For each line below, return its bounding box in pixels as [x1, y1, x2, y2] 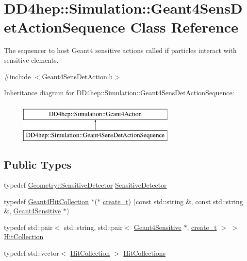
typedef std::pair [4, 222, 53, 232]
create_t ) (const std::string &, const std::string [102, 196, 243, 206]
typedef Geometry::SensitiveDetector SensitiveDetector [4, 180, 167, 190]
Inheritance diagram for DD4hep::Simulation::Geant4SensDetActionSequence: [4, 87, 234, 98]
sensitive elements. [4, 54, 59, 65]
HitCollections [123, 248, 166, 258]
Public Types [4, 157, 72, 172]
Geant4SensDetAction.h [42, 71, 113, 81]
